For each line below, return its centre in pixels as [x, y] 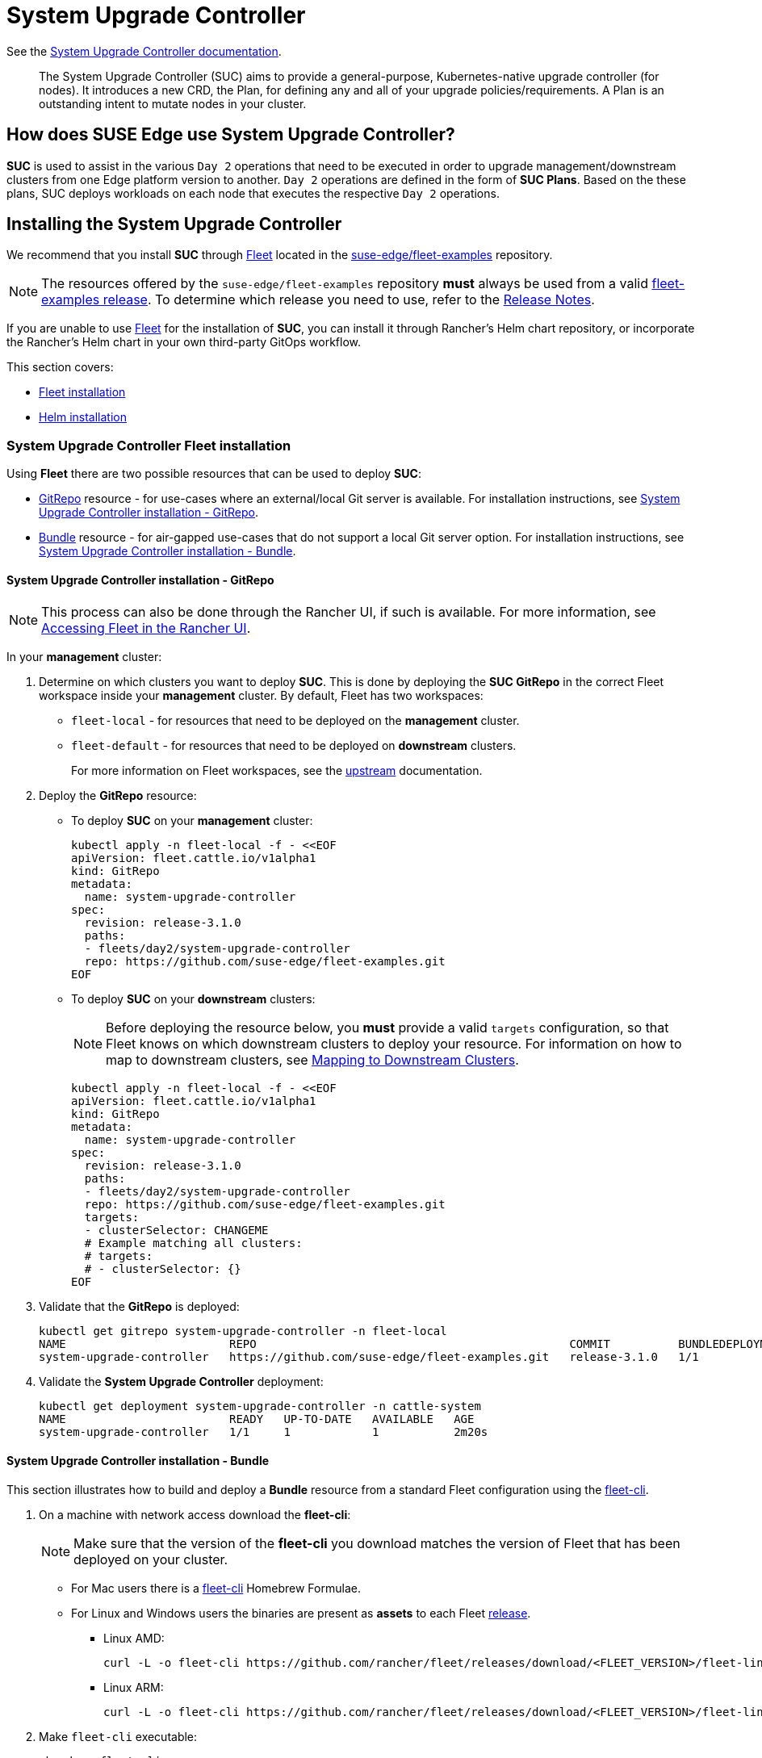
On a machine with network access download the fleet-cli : [195, 1514]
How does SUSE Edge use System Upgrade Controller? [231, 135]
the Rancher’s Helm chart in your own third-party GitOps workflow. [184, 342]
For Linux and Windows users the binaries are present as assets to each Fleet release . [301, 1613]
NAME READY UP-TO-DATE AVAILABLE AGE [257, 1419]
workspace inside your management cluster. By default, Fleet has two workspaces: [261, 696]
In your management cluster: [84, 657]
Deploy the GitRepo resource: [118, 796]
